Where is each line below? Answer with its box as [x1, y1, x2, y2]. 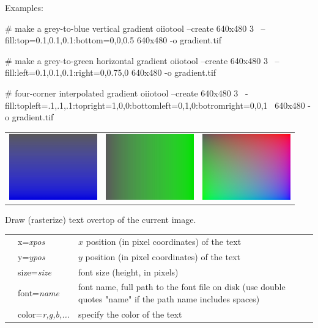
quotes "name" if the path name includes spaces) [78, 293, 260, 305]
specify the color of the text [78, 307, 182, 320]
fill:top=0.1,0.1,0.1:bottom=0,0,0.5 [5, 34, 135, 46]
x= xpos [18, 235, 45, 247]
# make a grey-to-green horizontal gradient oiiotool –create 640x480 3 [5, 54, 268, 67]
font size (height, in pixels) [78, 265, 179, 278]
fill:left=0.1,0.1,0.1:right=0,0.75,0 [5, 66, 129, 79]
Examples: [5, 1, 43, 13]
